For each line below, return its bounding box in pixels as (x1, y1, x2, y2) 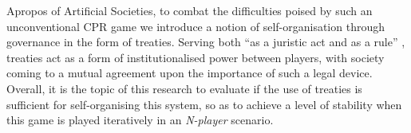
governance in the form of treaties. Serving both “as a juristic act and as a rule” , (6, 33, 405, 50)
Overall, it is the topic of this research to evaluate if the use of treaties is (6, 80, 362, 96)
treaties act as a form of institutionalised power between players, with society (6, 49, 385, 65)
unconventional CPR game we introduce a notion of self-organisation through (6, 18, 385, 34)
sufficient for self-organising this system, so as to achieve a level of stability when (6, 96, 402, 112)
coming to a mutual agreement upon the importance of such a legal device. (6, 65, 373, 81)
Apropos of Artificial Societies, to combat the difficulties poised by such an (6, 2, 373, 18)
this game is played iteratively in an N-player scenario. (6, 111, 274, 128)
